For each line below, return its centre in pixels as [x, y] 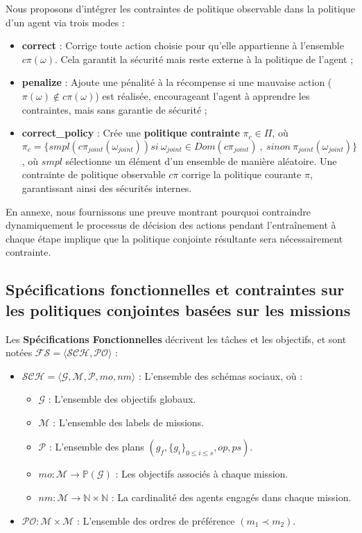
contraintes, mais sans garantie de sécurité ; [114, 109]
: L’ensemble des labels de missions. [128, 422]
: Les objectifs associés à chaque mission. [202, 474]
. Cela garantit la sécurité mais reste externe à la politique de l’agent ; [204, 59]
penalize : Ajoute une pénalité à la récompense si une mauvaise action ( [177, 82]
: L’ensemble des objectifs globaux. [122, 399]
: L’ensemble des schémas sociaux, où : [221, 375]
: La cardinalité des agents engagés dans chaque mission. [231, 497]
